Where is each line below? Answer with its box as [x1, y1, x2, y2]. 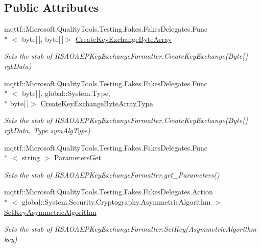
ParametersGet [54, 152, 101, 163]
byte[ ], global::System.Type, [21, 88, 110, 98]
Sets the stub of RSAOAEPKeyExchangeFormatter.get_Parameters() [4, 169, 220, 180]
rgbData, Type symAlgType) [4, 125, 90, 135]
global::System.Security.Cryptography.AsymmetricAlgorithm [21, 196, 211, 207]
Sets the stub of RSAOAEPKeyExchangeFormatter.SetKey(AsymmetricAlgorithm [4, 224, 257, 234]
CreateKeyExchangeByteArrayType [40, 97, 153, 108]
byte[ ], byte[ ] [21, 33, 64, 44]
